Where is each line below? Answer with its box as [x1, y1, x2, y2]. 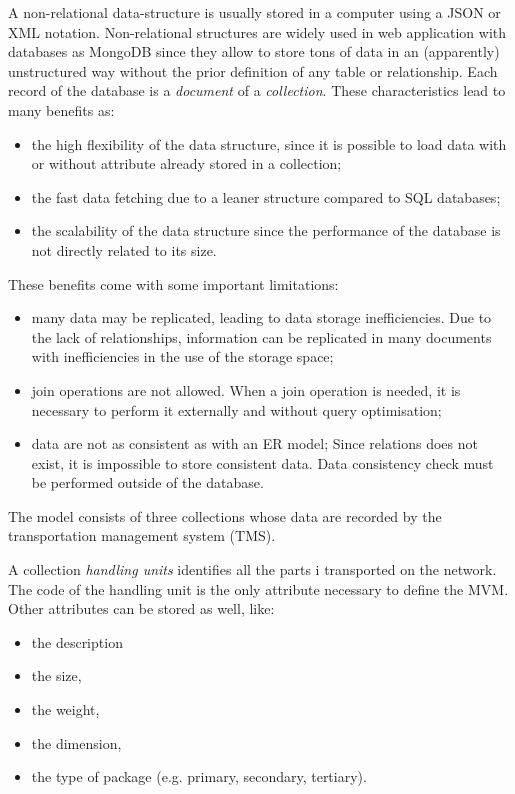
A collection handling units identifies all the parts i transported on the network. [8, 559, 497, 580]
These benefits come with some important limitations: [8, 273, 339, 294]
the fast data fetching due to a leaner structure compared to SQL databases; [31, 186, 501, 207]
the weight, [31, 699, 100, 720]
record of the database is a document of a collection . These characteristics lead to [8, 80, 506, 101]
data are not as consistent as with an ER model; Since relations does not [31, 433, 478, 454]
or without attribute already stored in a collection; [31, 153, 342, 174]
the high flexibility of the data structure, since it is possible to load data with [31, 133, 507, 154]
